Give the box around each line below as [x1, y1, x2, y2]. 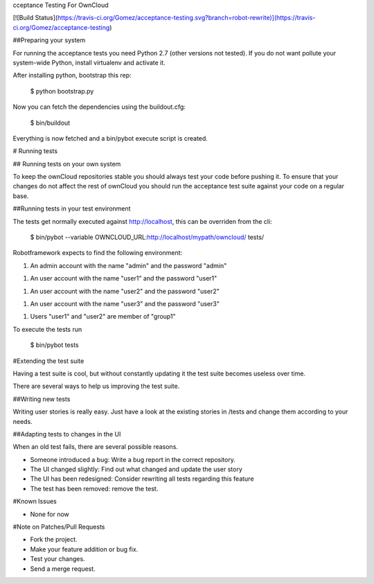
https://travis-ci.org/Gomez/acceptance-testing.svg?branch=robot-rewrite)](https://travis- [57, 14, 316, 22]
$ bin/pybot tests [30, 341, 79, 349]
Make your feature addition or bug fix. [30, 545, 139, 554]
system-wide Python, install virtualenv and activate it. [12, 58, 166, 67]
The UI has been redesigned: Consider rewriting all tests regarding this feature [30, 475, 254, 483]
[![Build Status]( [12, 14, 58, 22]
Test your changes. [30, 555, 86, 563]
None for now [30, 510, 69, 518]
